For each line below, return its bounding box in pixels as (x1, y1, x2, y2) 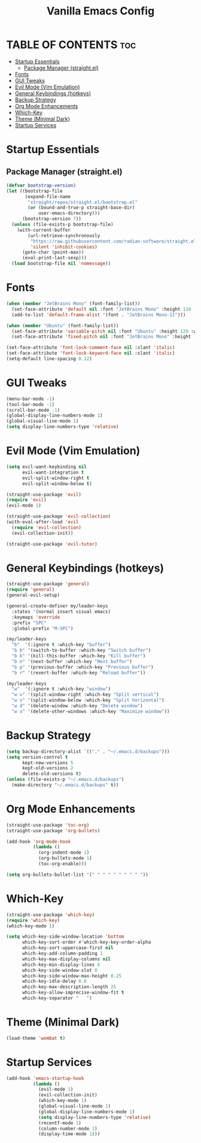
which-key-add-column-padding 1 (22, 950, 103, 956)
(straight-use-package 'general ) (6, 581, 90, 587)
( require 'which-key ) (6, 917, 60, 923)
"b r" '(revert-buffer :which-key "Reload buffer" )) (11, 669, 146, 676)
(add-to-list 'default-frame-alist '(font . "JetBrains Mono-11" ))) (11, 312, 186, 318)
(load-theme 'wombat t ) (6, 1035, 66, 1041)
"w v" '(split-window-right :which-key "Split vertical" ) (11, 692, 160, 698)
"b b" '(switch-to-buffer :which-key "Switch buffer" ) (11, 647, 151, 654)
